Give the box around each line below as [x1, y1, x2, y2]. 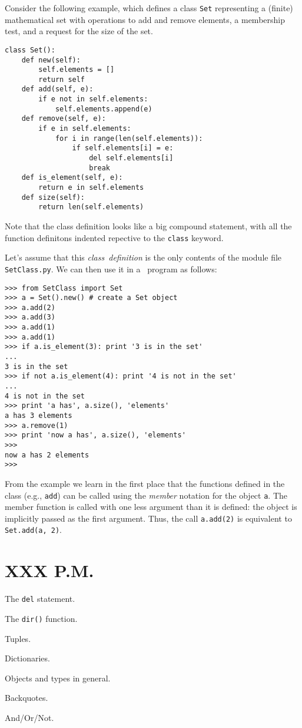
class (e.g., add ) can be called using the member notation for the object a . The [5, 489, 288, 501]
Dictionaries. [5, 652, 50, 664]
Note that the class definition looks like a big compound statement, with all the [5, 220, 292, 232]
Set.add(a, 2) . [5, 523, 62, 536]
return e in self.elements [38, 183, 144, 192]
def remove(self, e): [21, 114, 106, 123]
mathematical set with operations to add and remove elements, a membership [5, 13, 285, 25]
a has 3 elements [5, 411, 72, 420]
